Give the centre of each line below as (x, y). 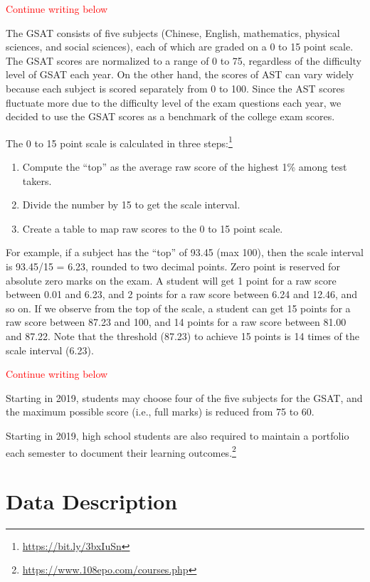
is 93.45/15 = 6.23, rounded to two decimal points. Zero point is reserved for (173, 266)
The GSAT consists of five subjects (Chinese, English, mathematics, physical (173, 32)
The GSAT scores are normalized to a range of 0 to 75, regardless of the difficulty (184, 60)
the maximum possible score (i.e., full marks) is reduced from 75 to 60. (160, 412)
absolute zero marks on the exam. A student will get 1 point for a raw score (171, 280)
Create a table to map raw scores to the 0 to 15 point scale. (153, 228)
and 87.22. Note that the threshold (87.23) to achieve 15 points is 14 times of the (183, 335)
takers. (37, 180)
